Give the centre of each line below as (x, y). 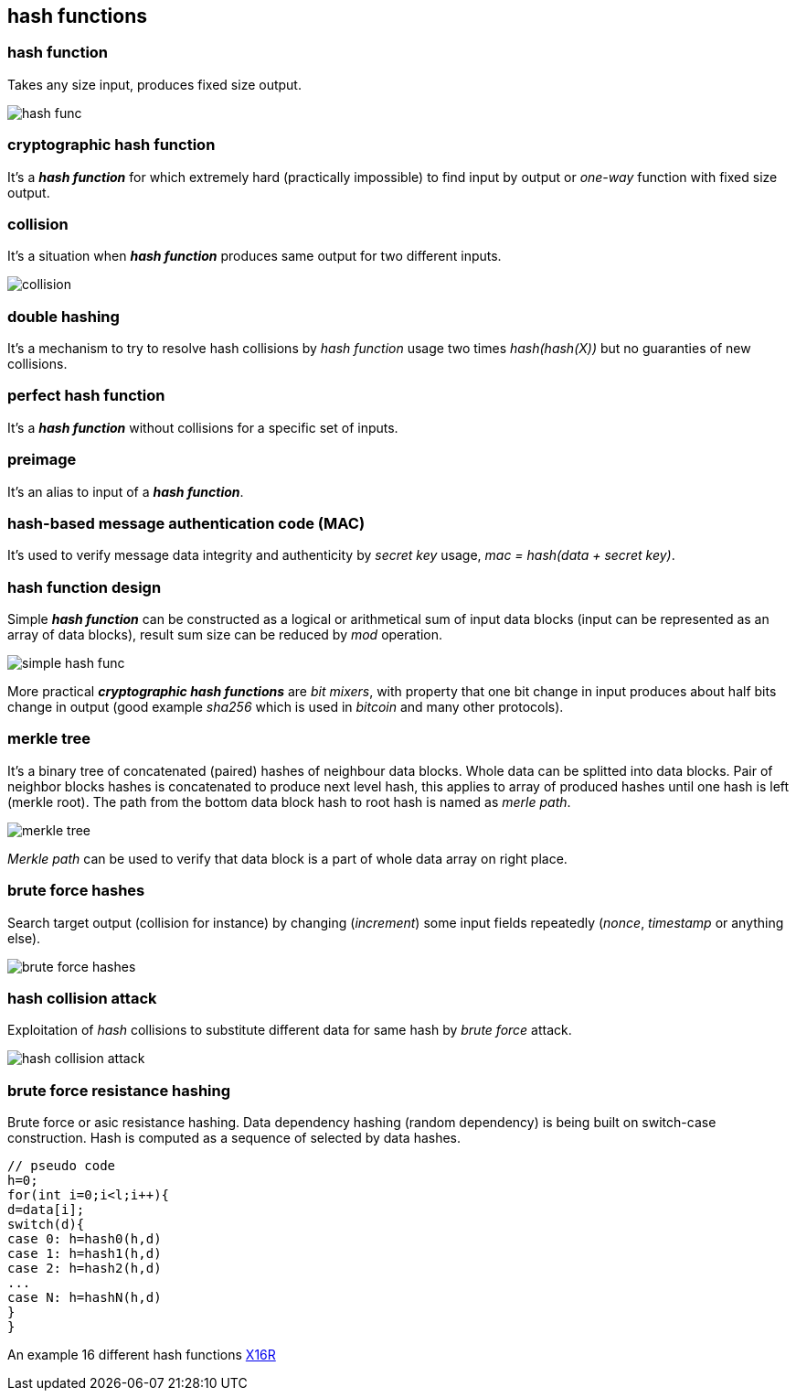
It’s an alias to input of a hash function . (126, 491)
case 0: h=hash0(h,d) (85, 1239)
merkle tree (49, 739)
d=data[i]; (46, 1210)
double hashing (64, 316)
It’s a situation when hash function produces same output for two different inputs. (255, 256)
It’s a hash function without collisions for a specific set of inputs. (203, 427)
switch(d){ (46, 1225)
